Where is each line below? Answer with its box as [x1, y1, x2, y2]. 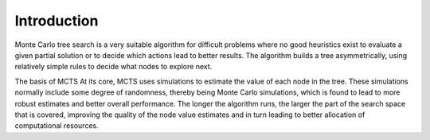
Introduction [14, 12, 99, 29]
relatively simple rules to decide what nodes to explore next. [14, 62, 213, 72]
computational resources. [14, 121, 99, 130]
